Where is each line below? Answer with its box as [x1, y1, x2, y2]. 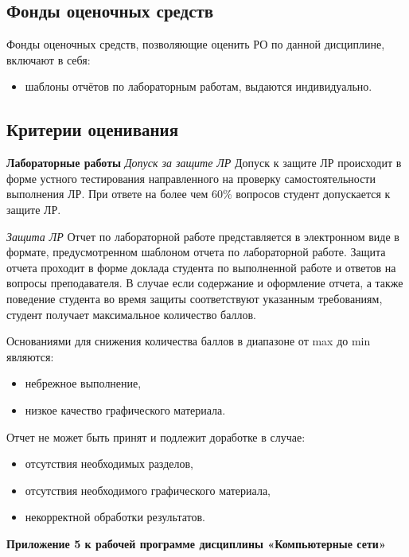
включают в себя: [6, 51, 91, 68]
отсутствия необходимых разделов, [25, 455, 193, 472]
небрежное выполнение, [25, 375, 142, 391]
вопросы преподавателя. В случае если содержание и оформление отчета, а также [6, 275, 403, 291]
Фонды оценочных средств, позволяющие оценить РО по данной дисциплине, [6, 36, 385, 53]
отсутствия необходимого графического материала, [25, 481, 271, 498]
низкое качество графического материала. [25, 401, 226, 418]
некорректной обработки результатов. [25, 508, 205, 525]
